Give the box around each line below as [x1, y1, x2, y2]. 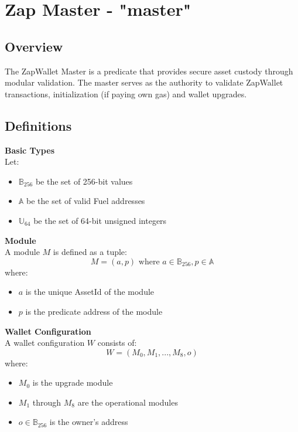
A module [5, 246, 40, 258]
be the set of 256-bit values [35, 175, 133, 187]
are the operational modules [77, 396, 178, 408]
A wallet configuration [5, 336, 85, 349]
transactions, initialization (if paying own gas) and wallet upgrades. [5, 87, 247, 100]
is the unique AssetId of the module [25, 285, 155, 298]
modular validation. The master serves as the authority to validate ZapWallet [5, 76, 283, 89]
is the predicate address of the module [25, 305, 163, 317]
